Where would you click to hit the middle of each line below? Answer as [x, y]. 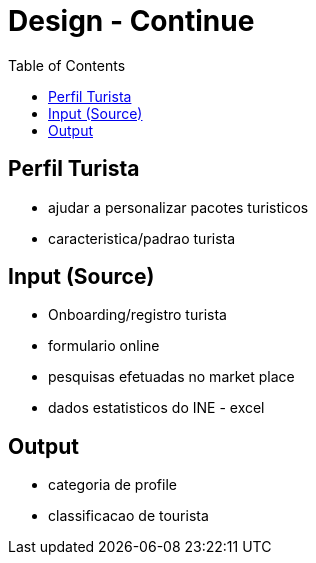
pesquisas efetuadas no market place [171, 377]
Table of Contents [67, 65]
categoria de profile [112, 485]
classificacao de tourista [128, 516]
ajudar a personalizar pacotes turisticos [178, 207]
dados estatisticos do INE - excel [156, 408]
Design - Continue [131, 21]
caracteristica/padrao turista [142, 238]
